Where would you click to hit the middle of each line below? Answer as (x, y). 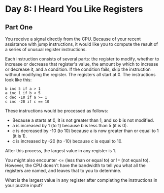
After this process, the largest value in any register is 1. (61, 151)
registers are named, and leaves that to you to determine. (63, 171)
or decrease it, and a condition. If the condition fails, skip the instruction (78, 69)
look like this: (18, 80)
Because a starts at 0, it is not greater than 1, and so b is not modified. (83, 120)
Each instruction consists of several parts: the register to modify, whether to (82, 59)
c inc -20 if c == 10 (27, 102)
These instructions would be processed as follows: (57, 111)
